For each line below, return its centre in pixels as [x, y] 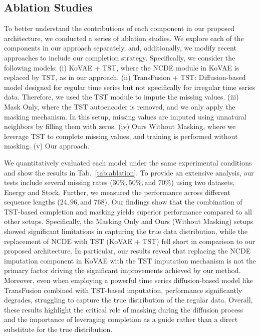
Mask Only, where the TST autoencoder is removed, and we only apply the [120, 106]
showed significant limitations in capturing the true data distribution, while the [126, 231]
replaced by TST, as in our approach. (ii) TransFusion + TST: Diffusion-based [125, 77]
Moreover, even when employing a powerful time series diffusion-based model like [128, 280]
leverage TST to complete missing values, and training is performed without [121, 136]
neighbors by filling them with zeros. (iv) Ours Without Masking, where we [120, 126]
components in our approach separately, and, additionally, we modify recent [120, 48]
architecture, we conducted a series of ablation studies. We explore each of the [124, 38]
